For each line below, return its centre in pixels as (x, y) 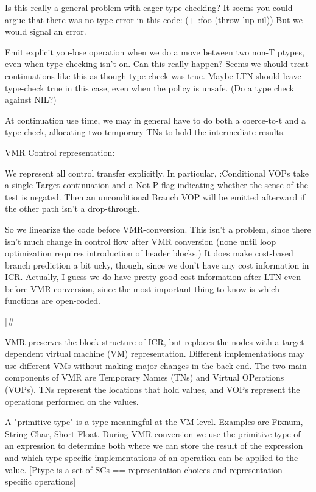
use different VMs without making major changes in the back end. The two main (156, 365)
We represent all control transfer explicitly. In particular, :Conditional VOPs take (157, 173)
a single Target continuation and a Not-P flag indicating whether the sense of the (156, 185)
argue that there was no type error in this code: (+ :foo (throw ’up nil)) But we (154, 19)
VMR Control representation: (60, 152)
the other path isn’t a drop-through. (72, 209)
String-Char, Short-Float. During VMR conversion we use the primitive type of (153, 433)
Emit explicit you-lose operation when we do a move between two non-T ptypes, (155, 51)
